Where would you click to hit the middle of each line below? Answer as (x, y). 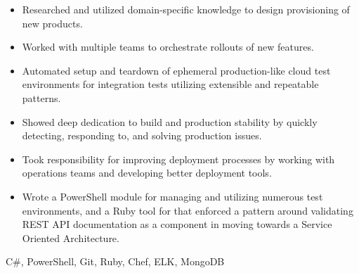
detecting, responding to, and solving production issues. (142, 135)
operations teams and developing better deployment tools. (147, 173)
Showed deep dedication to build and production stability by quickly (170, 121)
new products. (52, 23)
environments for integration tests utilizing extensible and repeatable (170, 84)
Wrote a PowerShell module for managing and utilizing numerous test (172, 196)
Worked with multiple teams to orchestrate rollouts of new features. (168, 47)
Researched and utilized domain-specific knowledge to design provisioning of (186, 9)
